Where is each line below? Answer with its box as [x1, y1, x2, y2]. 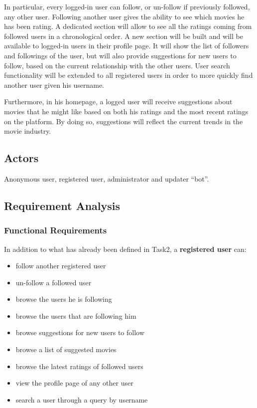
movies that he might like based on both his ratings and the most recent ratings [4, 106, 249, 116]
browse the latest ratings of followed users [15, 361, 143, 371]
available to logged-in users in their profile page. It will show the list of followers [4, 40, 249, 51]
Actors [4, 150, 39, 166]
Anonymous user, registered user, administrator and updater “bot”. [4, 173, 209, 184]
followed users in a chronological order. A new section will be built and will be [4, 30, 243, 41]
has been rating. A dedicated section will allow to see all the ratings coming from [4, 21, 252, 31]
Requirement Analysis [4, 198, 121, 213]
